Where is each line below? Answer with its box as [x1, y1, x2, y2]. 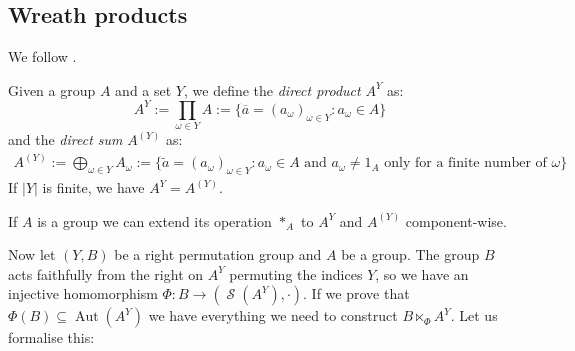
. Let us [450, 305, 498, 326]
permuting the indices [229, 263, 363, 284]
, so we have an [375, 263, 469, 284]
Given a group [8, 79, 96, 100]
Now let [8, 244, 56, 265]
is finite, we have [42, 177, 145, 198]
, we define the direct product [183, 79, 361, 100]
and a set [115, 79, 172, 100]
